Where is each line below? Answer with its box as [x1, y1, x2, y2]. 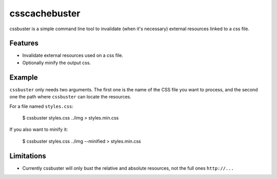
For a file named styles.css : [9, 103, 74, 109]
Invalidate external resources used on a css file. [22, 52, 123, 58]
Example [9, 73, 38, 82]
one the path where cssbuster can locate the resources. [9, 94, 132, 100]
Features [9, 39, 38, 48]
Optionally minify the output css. [22, 59, 91, 66]
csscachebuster [9, 8, 81, 19]
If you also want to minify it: [9, 126, 68, 133]
